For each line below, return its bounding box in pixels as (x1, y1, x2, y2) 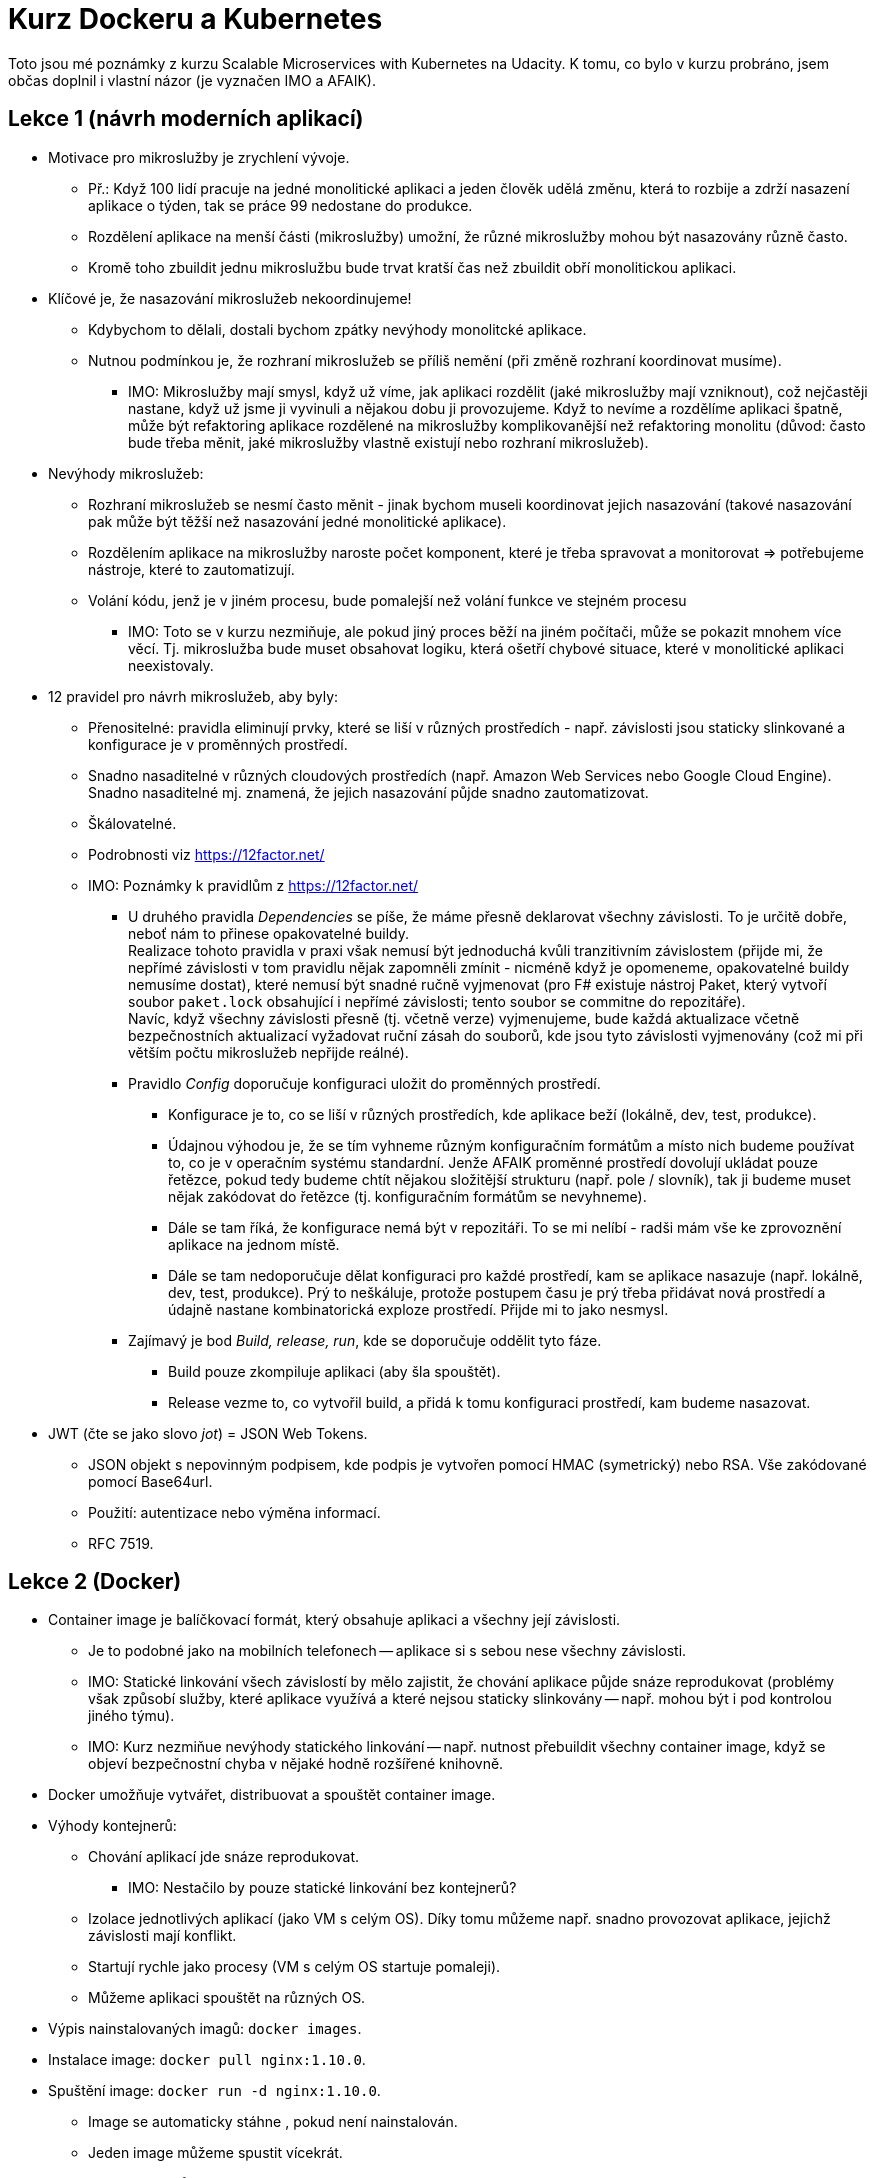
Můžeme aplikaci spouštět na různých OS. (88, 1989, 366, 2007)
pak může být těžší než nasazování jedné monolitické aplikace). (88, 512, 507, 530)
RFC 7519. (88, 1534, 154, 1552)
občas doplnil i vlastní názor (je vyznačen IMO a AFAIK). (8, 71, 376, 89)
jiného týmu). (88, 1707, 175, 1725)
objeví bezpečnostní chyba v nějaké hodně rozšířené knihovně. (88, 1755, 504, 1773)
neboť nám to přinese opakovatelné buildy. (128, 924, 410, 942)
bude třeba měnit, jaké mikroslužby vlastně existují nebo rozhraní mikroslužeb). (128, 433, 649, 451)
